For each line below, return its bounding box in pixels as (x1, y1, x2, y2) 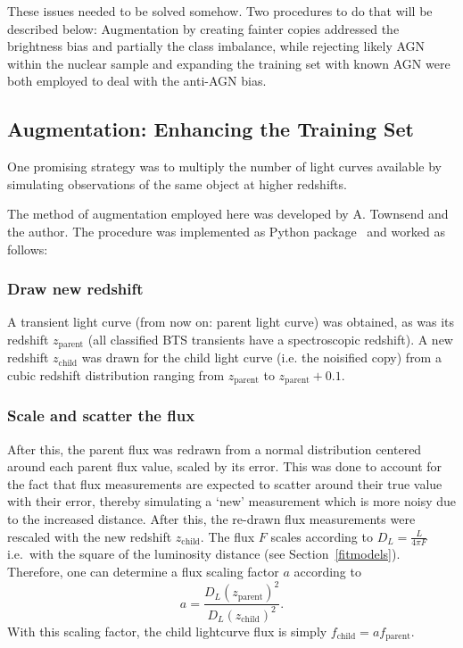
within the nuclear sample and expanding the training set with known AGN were (7, 54, 451, 72)
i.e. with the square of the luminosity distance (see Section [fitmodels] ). (7, 544, 401, 563)
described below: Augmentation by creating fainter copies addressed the (7, 19, 400, 37)
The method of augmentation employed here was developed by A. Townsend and (7, 204, 449, 223)
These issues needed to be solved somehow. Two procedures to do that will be (7, 2, 433, 20)
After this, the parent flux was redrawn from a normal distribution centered (7, 439, 422, 458)
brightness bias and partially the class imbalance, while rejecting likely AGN (7, 37, 426, 55)
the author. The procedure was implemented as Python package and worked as (7, 221, 445, 240)
